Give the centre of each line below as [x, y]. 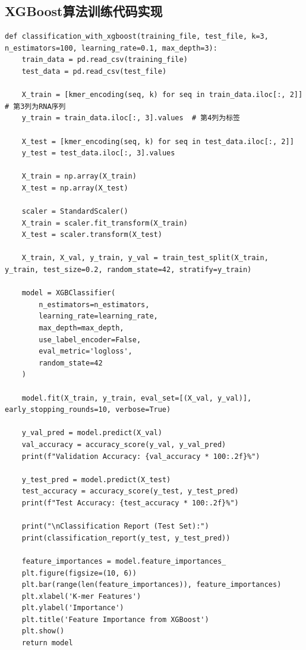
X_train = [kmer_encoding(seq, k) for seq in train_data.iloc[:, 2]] [162, 95]
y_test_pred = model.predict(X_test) [96, 479]
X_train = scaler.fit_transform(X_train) [105, 223]
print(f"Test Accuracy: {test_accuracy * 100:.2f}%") [130, 503]
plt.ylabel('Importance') [73, 608]
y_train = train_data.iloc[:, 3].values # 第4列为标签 [131, 118]
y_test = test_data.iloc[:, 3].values [98, 153]
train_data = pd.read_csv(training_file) [105, 60]
